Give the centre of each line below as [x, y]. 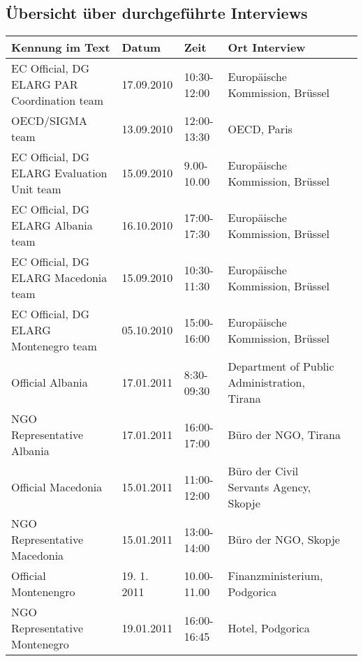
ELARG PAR [45, 84]
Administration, [266, 383]
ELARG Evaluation [59, 173]
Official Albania [50, 383]
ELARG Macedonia [59, 278]
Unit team [36, 189]
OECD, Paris [260, 128]
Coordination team [58, 101]
